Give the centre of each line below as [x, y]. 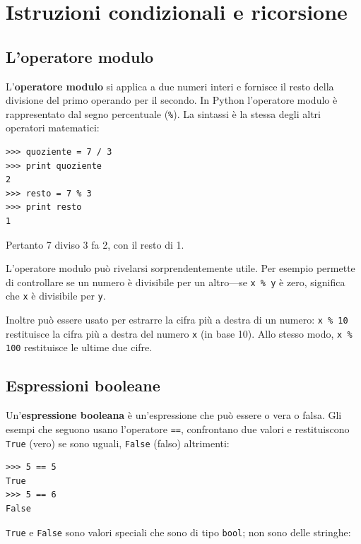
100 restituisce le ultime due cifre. [79, 347]
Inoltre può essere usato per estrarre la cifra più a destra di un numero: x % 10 [177, 320]
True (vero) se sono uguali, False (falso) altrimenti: [118, 443]
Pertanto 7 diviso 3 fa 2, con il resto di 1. [95, 244]
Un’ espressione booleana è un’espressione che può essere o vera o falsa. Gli [174, 415]
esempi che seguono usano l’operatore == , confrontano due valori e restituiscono [178, 428]
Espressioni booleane [83, 385]
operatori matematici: [53, 128]
